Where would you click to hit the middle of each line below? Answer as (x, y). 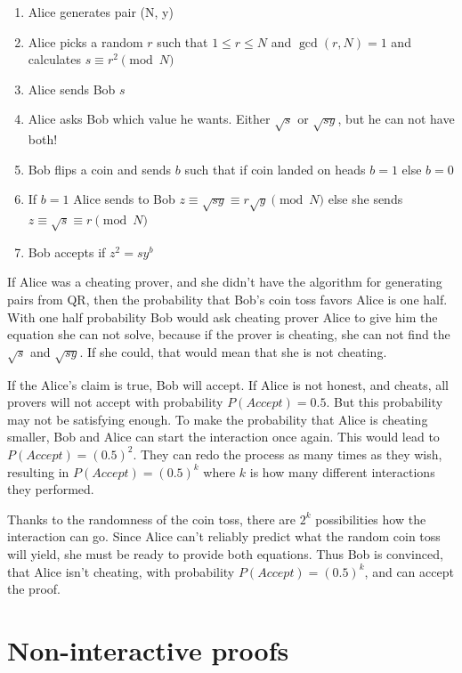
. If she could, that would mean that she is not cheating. (233, 351)
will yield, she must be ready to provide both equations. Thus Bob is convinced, (225, 553)
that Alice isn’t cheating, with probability (121, 571)
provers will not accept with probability (115, 402)
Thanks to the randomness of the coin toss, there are (152, 519)
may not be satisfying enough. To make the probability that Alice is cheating (218, 419)
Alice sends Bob (72, 89)
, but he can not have (396, 119)
